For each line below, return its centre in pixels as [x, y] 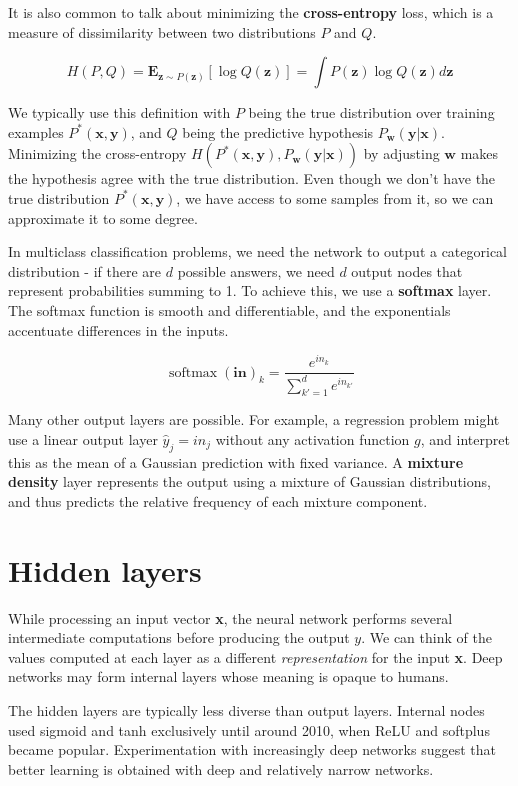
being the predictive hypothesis [278, 131]
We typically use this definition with [119, 112]
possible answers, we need [256, 270]
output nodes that [407, 270]
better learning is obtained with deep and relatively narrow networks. [221, 768]
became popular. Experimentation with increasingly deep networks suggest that [252, 749]
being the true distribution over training [371, 112]
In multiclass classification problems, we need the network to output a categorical [258, 251]
